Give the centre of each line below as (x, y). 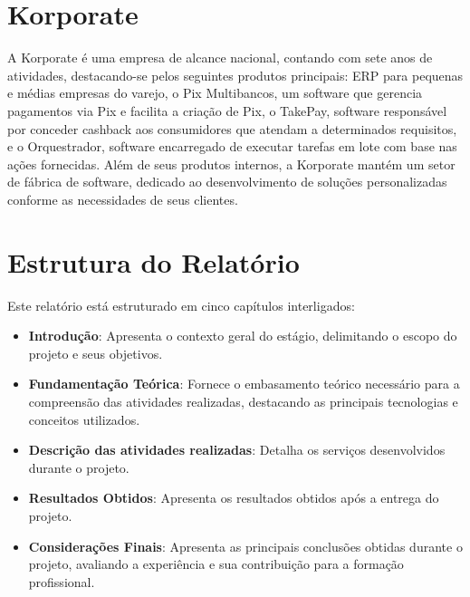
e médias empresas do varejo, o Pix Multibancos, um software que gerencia (215, 93)
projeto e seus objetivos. (96, 353)
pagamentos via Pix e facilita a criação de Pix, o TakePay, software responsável (227, 110)
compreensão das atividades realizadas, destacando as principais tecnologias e (243, 401)
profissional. (62, 581)
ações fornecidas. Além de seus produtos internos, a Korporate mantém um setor (231, 164)
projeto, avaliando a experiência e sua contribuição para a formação (216, 564)
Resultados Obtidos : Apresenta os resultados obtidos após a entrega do (234, 498)
